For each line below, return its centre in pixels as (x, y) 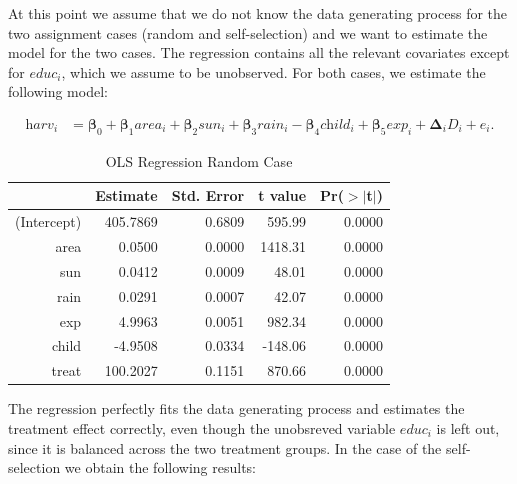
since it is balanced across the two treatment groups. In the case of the (225, 447)
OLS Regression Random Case (199, 160)
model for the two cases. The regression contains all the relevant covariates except (259, 52)
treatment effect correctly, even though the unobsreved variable (202, 427)
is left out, (468, 427)
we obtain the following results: (160, 467)
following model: (58, 91)
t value (282, 195)
